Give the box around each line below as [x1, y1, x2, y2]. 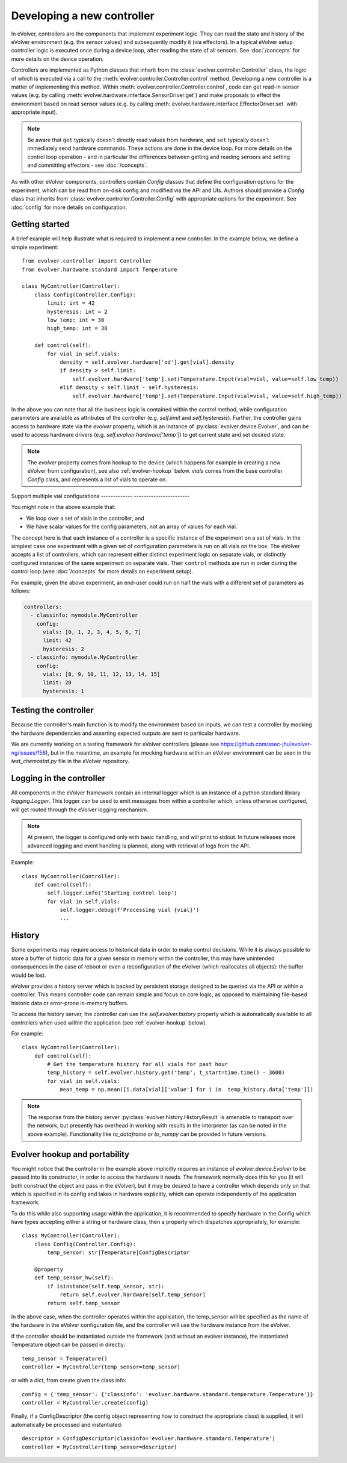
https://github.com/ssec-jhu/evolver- [220, 741, 312, 748]
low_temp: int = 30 [47, 317, 105, 323]
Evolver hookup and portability [11, 1149, 129, 1159]
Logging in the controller [11, 773, 105, 783]
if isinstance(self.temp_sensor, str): [47, 1283, 165, 1290]
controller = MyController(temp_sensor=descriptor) [22, 1443, 177, 1450]
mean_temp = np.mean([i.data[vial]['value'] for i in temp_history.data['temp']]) [60, 1086, 314, 1093]
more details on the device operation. [11, 55, 104, 63]
